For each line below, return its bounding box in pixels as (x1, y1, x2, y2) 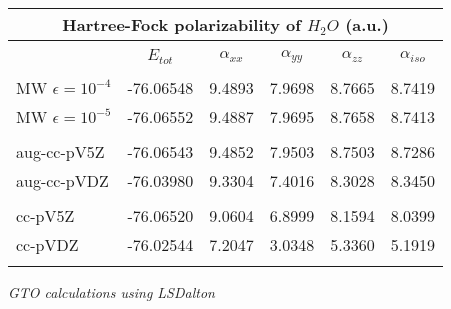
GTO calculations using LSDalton (8, 281, 215, 302)
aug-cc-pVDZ (16, 168, 109, 192)
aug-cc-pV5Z (16, 139, 105, 163)
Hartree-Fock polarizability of (62, 13, 301, 36)
